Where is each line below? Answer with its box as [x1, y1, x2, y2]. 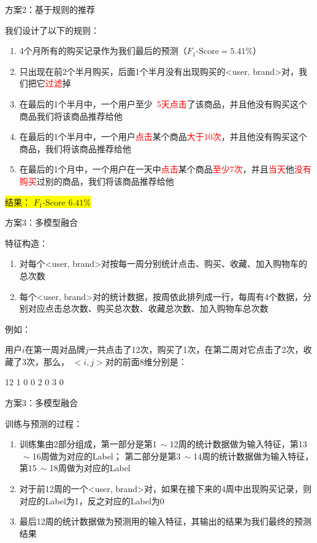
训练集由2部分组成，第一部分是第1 [19, 437, 157, 450]
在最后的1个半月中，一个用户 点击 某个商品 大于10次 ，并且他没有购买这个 [19, 130, 307, 143]
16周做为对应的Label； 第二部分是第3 [32, 449, 181, 462]
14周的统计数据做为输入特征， [193, 449, 314, 462]
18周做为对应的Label [49, 461, 131, 474]
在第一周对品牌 [25, 343, 85, 356]
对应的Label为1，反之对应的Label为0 [19, 494, 164, 507]
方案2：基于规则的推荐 [5, 3, 95, 15]
